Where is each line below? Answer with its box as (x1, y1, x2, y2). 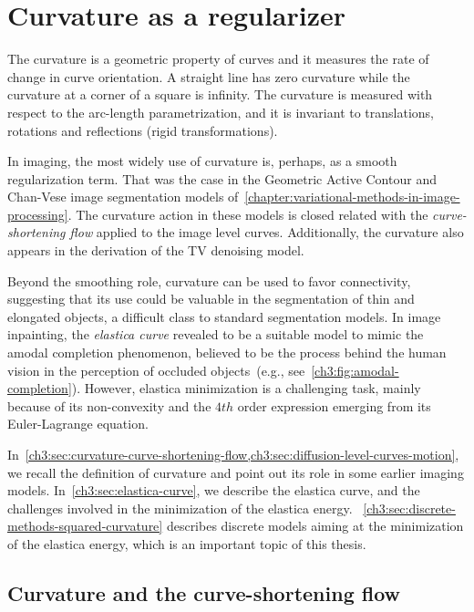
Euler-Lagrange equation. (7, 414, 149, 433)
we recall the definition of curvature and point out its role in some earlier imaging (7, 462, 464, 482)
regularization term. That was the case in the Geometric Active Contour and (7, 169, 437, 188)
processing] (7, 204, 68, 223)
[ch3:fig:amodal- (311, 360, 399, 379)
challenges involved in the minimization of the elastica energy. (7, 498, 353, 517)
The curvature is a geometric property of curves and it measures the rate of (7, 49, 429, 68)
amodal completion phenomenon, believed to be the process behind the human (7, 343, 447, 362)
